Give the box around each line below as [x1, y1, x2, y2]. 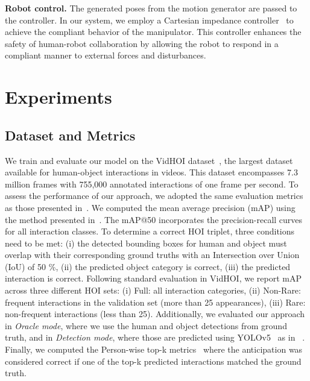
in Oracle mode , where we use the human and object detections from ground [5, 319, 287, 332]
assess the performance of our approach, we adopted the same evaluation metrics [5, 189, 303, 202]
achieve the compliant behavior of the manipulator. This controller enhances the [5, 25, 302, 38]
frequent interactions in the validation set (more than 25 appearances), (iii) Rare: [5, 295, 306, 308]
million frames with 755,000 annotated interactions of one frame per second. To [5, 177, 299, 190]
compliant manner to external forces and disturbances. [5, 49, 206, 61]
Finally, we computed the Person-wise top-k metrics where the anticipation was [5, 343, 303, 356]
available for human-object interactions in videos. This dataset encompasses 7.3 [5, 166, 298, 178]
